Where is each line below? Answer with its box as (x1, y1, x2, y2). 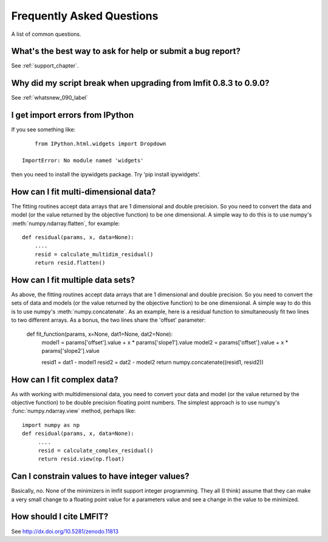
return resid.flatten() (34, 259, 106, 266)
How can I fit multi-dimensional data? (11, 186, 156, 197)
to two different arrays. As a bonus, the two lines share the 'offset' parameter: (11, 316, 206, 324)
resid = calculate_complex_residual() (38, 447, 154, 454)
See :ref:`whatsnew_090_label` (11, 94, 88, 102)
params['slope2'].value (41, 347, 100, 355)
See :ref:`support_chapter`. (11, 62, 79, 69)
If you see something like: (11, 126, 76, 133)
